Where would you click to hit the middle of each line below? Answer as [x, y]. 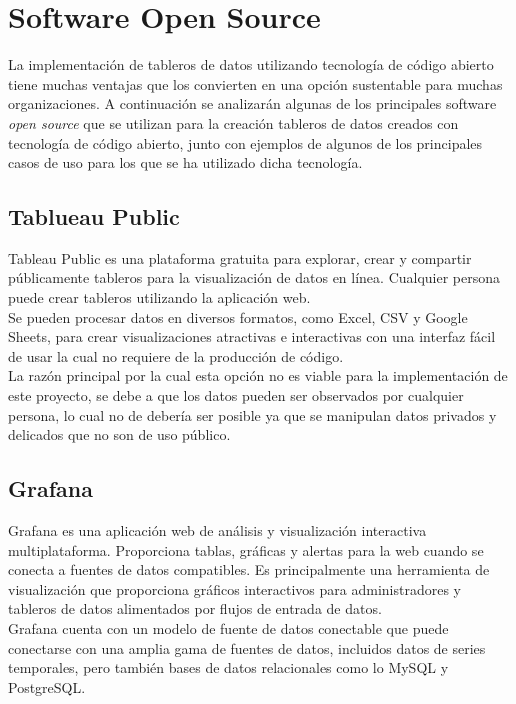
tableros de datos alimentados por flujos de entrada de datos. [195, 608]
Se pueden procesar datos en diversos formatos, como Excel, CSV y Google [238, 316]
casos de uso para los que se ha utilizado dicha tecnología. [185, 162]
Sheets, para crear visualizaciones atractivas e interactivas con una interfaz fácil [252, 336]
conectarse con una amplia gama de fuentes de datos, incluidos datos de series [247, 647]
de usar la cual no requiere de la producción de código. [176, 355]
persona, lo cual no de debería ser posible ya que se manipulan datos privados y [252, 414]
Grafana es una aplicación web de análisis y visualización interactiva [217, 530]
